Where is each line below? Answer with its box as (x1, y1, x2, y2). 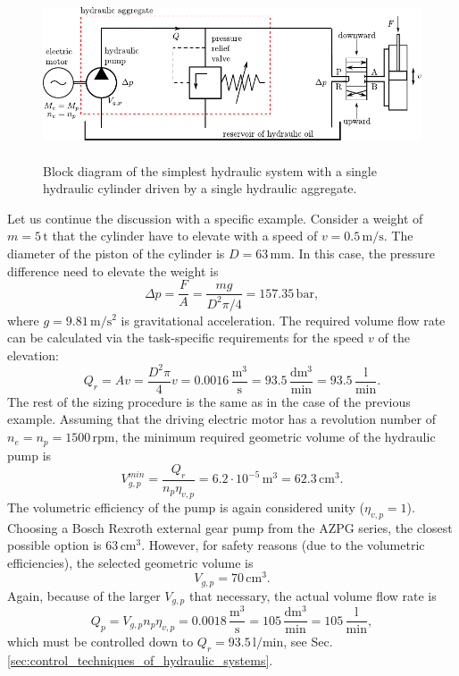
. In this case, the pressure (290, 243, 435, 262)
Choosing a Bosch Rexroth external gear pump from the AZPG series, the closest (7, 518, 453, 537)
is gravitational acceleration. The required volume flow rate (121, 310, 446, 329)
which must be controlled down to (7, 632, 194, 651)
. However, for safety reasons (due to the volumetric (141, 536, 425, 554)
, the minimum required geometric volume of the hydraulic (114, 427, 436, 446)
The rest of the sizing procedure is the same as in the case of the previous (7, 392, 411, 410)
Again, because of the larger (7, 586, 161, 604)
